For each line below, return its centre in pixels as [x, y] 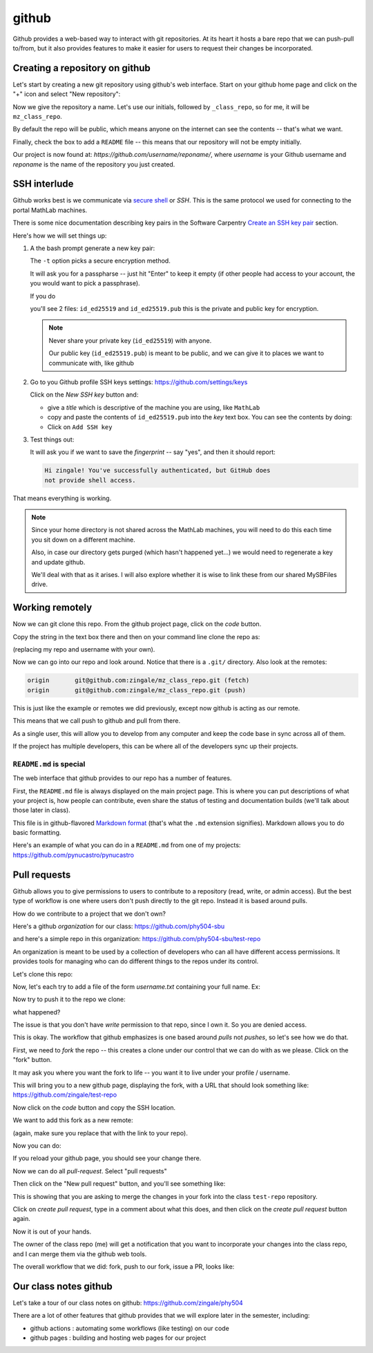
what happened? [37, 1012]
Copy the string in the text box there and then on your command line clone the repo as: [136, 636]
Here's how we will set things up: [60, 236]
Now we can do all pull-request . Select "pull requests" [90, 1171]
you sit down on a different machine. [84, 540]
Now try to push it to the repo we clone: [69, 999]
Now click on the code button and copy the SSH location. [94, 1107]
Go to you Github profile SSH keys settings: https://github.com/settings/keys [139, 382]
